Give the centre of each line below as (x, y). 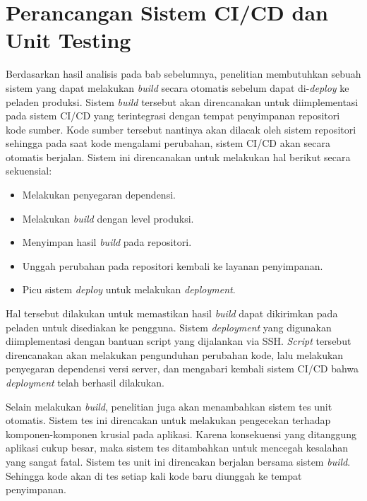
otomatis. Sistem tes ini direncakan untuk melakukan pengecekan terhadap (168, 420)
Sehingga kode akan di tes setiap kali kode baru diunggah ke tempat (154, 475)
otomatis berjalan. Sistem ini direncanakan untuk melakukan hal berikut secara (178, 157)
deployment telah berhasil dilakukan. (85, 382)
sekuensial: (29, 171)
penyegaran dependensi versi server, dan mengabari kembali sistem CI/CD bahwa (182, 369)
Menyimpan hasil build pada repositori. (107, 242)
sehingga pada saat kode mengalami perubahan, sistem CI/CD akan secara (168, 143)
